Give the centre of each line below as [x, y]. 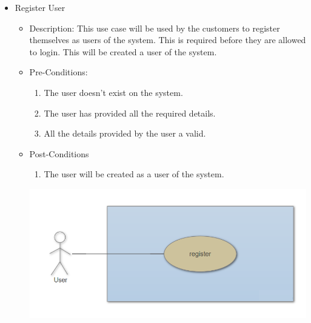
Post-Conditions [59, 153]
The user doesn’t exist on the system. [113, 92]
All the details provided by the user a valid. [125, 133]
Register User [40, 7]
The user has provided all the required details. [130, 113]
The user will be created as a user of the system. [134, 174]
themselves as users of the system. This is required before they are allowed [168, 40]
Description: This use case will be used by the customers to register [155, 28]
